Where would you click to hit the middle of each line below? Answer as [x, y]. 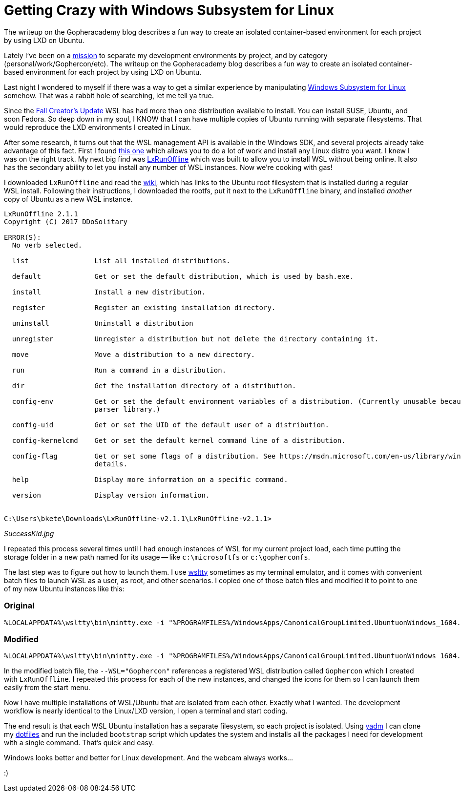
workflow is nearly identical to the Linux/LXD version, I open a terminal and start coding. [146, 711]
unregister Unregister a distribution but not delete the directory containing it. [195, 339]
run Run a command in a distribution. [119, 370]
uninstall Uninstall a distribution [103, 323]
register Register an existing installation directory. [144, 307]
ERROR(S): [22, 237]
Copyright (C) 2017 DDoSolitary [66, 221]
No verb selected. [47, 245]
